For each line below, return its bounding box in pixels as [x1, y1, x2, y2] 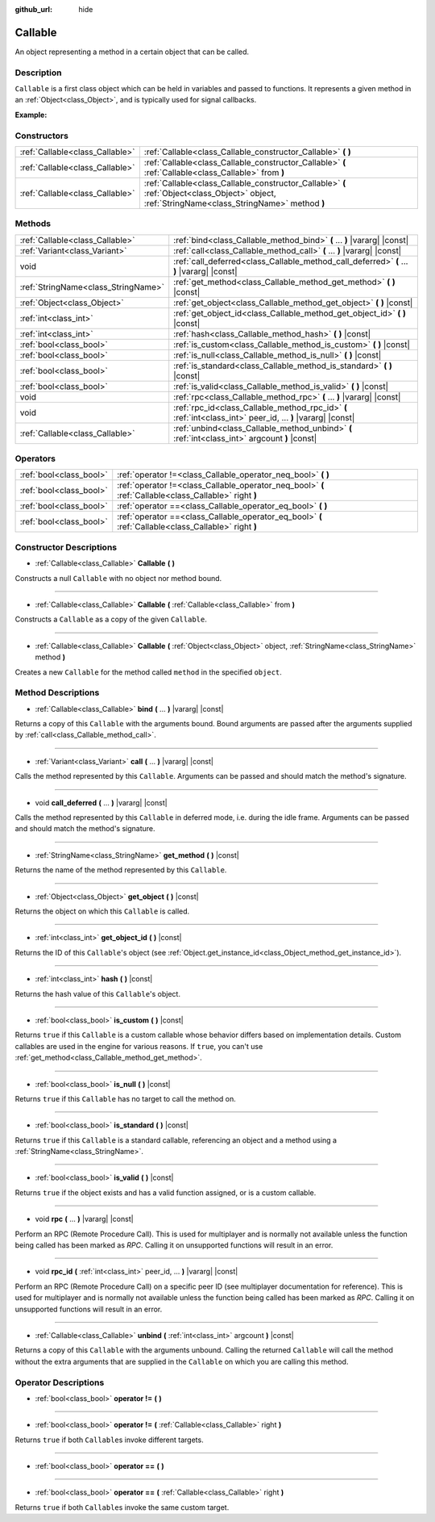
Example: [14, 110, 48, 119]
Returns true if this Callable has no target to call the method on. [14, 1093, 237, 1103]
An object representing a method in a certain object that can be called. [14, 47, 250, 56]
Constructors [14, 130, 68, 141]
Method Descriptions [14, 687, 100, 698]
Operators [14, 453, 56, 464]
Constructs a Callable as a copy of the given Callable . [14, 614, 207, 625]
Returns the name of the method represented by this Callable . [14, 865, 227, 875]
